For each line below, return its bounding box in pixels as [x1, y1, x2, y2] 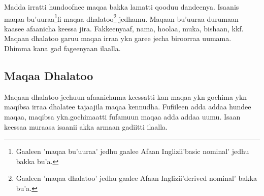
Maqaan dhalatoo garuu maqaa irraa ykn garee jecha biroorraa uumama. [4, 33, 232, 44]
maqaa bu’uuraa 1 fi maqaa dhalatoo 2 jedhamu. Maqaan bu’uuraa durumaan [4, 12, 239, 24]
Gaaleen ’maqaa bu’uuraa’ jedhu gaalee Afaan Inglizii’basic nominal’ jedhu [16, 146, 249, 156]
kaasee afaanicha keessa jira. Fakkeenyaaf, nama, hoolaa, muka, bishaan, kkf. [4, 23, 244, 33]
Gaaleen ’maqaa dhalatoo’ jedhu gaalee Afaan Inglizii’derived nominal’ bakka [16, 173, 257, 183]
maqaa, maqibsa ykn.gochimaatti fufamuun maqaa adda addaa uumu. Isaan [4, 111, 241, 122]
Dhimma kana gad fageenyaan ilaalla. [4, 43, 121, 54]
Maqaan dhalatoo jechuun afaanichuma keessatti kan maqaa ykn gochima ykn [4, 91, 247, 102]
